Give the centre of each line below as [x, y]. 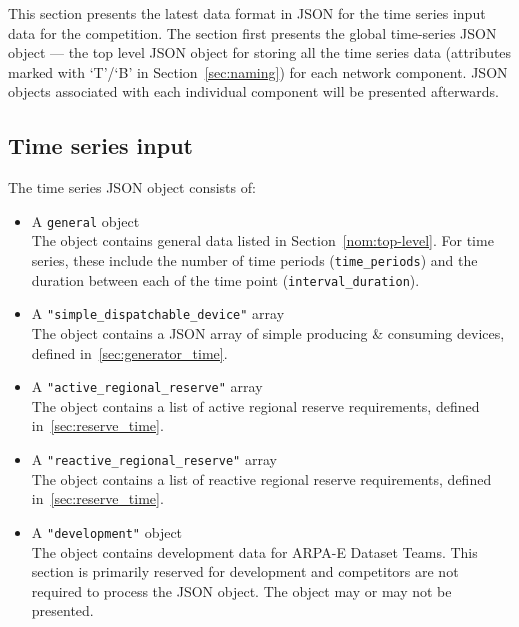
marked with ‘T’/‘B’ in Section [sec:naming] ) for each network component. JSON [258, 71]
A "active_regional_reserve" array [147, 386]
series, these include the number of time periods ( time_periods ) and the [254, 260]
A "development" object [107, 531]
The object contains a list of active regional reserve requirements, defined [255, 405]
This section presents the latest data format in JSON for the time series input [247, 13]
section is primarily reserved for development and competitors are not [245, 571]
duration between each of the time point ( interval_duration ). [225, 279]
